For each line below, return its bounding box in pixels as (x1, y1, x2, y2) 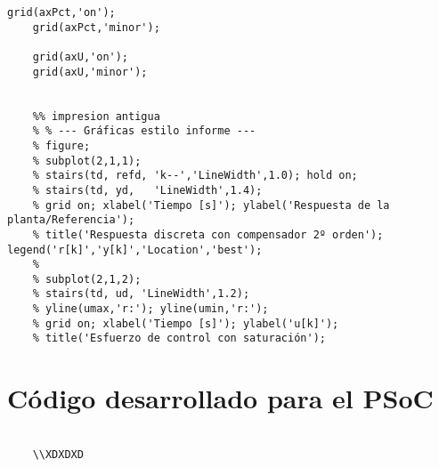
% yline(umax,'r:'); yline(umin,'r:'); (32, 302, 269, 316)
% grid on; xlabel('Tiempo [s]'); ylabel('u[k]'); (32, 317, 339, 330)
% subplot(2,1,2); (32, 272, 142, 286)
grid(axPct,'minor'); (32, 20, 160, 34)
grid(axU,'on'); (32, 50, 129, 63)
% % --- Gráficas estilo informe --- (32, 125, 256, 138)
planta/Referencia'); (7, 213, 135, 227)
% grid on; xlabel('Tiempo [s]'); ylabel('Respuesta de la (32, 198, 390, 212)
